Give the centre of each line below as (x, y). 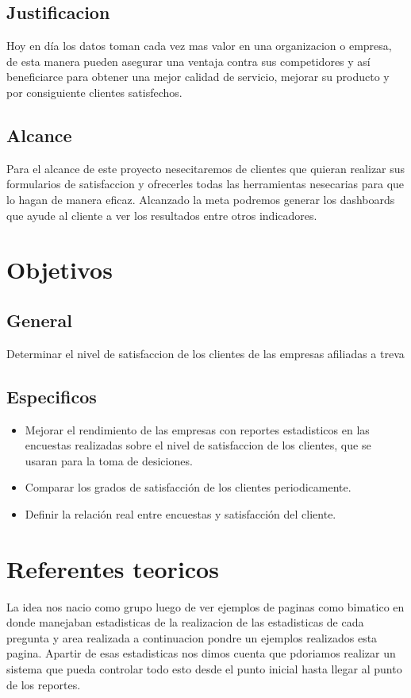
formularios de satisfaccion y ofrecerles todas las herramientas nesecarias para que (205, 184)
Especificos (52, 396)
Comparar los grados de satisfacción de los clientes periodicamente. (188, 487)
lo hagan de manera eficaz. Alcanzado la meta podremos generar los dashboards (201, 199)
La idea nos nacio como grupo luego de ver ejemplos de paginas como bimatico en (205, 606)
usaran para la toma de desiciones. (109, 460)
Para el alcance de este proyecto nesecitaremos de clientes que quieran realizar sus (206, 168)
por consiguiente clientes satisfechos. (94, 92)
